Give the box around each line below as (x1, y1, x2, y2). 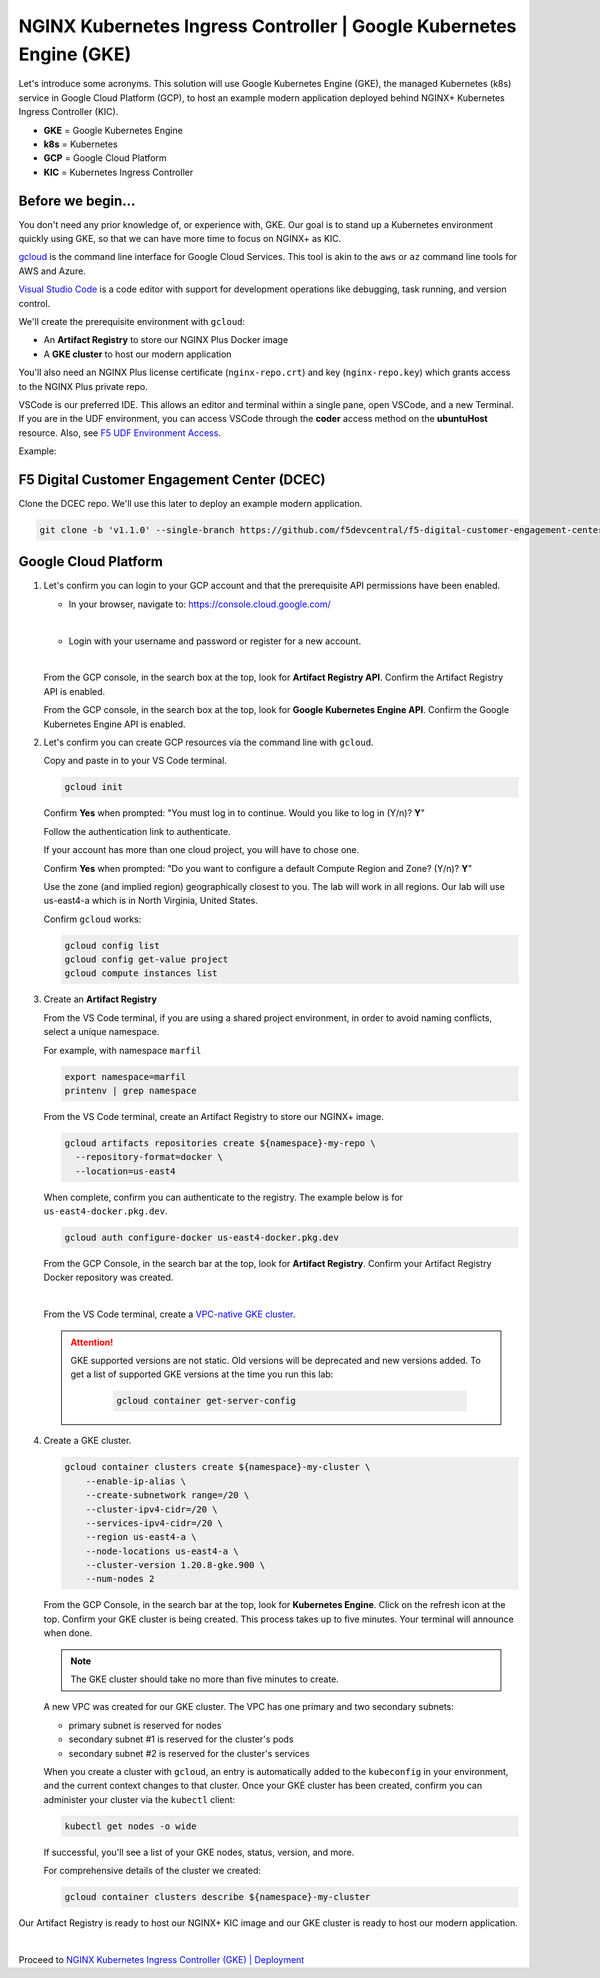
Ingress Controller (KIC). (18, 106, 119, 118)
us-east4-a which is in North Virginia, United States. (43, 895, 259, 907)
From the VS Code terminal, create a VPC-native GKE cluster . (43, 1308, 296, 1320)
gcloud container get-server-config (116, 1395, 297, 1407)
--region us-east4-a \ (85, 1531, 197, 1543)
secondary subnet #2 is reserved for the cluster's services (68, 1747, 310, 1759)
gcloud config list (64, 940, 160, 951)
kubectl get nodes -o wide (64, 1820, 197, 1832)
